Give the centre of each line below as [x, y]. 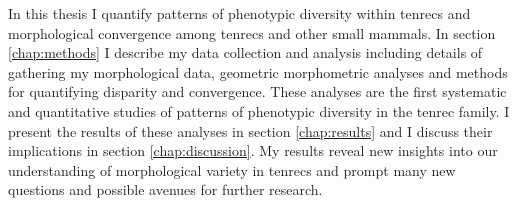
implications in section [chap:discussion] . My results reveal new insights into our [253, 150]
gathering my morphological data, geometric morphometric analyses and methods [258, 71]
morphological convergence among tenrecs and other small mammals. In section [252, 32]
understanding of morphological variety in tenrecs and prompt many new [232, 169]
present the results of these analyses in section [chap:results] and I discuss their [250, 130]
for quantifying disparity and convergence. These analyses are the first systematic [257, 91]
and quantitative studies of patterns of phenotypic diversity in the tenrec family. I [259, 110]
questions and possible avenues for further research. [165, 189]
